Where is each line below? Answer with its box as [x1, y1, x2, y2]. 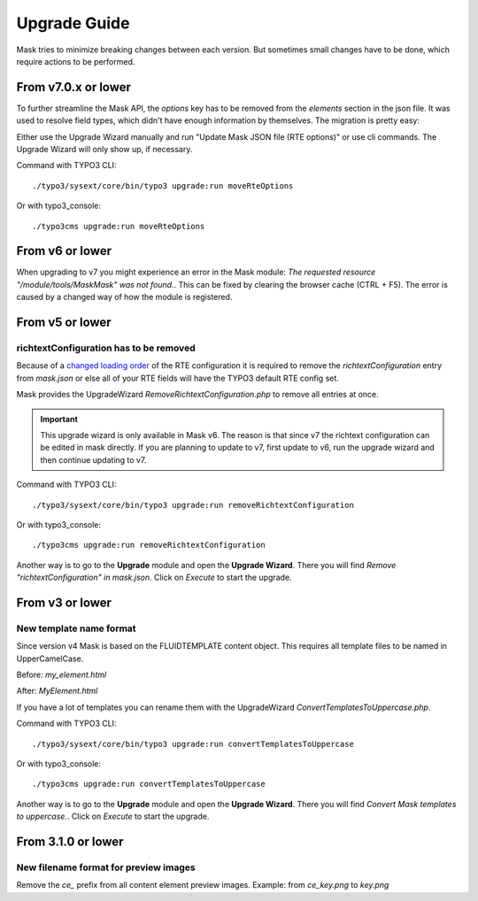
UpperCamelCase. [16, 653, 84, 664]
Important [40, 413, 79, 424]
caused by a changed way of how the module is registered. [16, 292, 233, 303]
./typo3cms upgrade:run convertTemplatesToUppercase [32, 779, 266, 789]
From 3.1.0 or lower [16, 834, 124, 849]
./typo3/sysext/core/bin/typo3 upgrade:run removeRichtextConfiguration [32, 500, 354, 510]
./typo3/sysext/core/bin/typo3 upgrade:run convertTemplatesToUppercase [32, 739, 354, 749]
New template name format [16, 622, 136, 635]
